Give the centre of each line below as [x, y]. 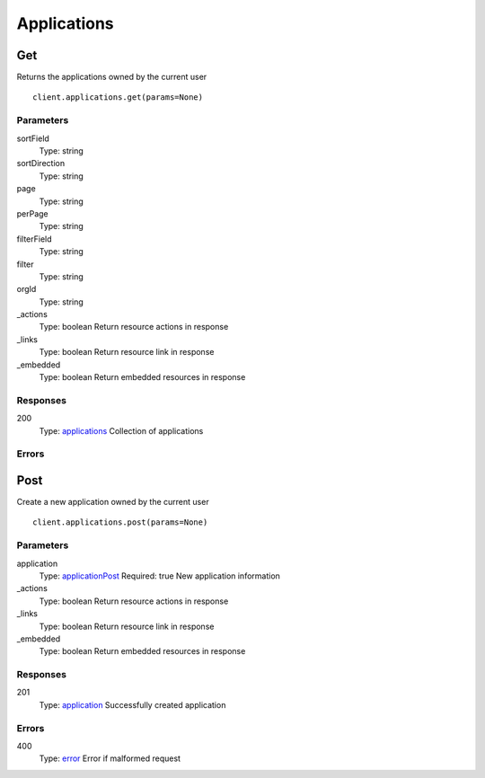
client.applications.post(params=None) [120, 522]
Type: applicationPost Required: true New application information [159, 576]
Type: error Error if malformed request [110, 758]
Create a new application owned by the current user [113, 502]
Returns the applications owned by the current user [112, 77]
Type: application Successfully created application [132, 704]
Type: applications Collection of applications [121, 430]
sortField [33, 138]
